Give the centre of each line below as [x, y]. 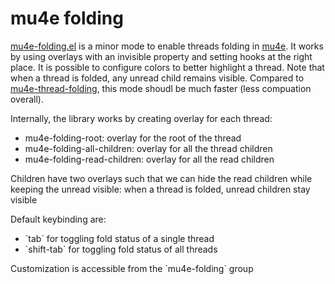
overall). [27, 99]
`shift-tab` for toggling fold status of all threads [121, 249]
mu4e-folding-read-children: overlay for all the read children [149, 159]
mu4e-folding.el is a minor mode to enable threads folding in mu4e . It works [167, 46]
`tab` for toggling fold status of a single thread [119, 238]
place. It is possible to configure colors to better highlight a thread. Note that [167, 67]
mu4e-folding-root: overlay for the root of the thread [133, 138]
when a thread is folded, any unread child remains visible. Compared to [157, 78]
